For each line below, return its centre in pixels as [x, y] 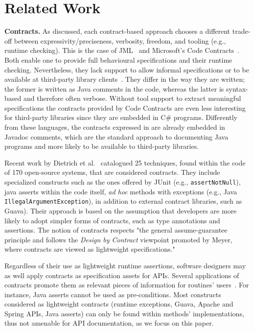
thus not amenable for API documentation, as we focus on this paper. [109, 323]
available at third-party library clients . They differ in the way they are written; [125, 79]
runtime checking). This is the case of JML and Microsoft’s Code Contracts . [122, 50]
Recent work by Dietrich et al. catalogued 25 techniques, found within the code [125, 162]
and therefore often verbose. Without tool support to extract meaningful [132, 98]
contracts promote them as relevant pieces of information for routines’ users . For [127, 285]
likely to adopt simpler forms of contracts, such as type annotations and [112, 220]
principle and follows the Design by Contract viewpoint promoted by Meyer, [118, 239]
